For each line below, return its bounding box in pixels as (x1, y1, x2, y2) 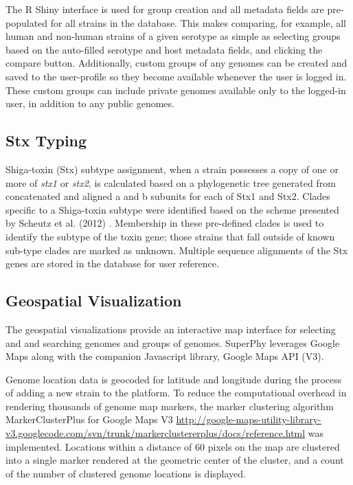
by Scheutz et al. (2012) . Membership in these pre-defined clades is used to (5, 216, 324, 230)
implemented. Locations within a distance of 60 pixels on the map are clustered (5, 439, 340, 453)
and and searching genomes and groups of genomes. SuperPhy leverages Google (5, 335, 340, 350)
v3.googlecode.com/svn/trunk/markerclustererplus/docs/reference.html (5, 426, 306, 440)
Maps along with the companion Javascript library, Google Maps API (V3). (5, 349, 324, 363)
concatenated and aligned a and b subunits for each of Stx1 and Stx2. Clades (5, 189, 330, 203)
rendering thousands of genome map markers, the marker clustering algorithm (5, 398, 334, 413)
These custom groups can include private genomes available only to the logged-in (5, 82, 346, 97)
